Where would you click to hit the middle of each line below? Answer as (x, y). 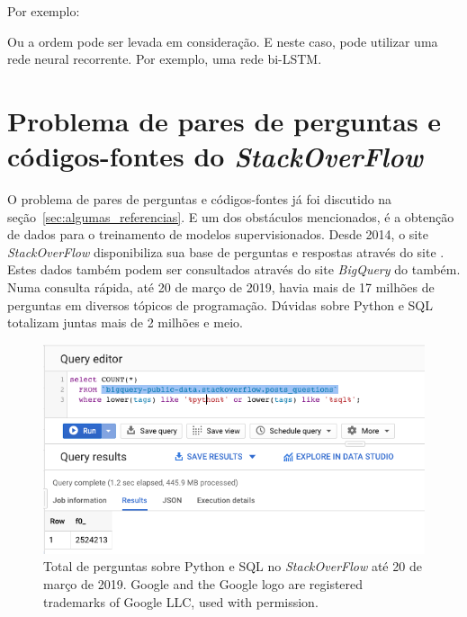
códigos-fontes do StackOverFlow (215, 156)
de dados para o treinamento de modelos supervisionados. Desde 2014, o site (218, 234)
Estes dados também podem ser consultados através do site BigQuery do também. (234, 269)
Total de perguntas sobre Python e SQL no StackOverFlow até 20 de (233, 566)
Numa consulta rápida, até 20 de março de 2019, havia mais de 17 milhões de (221, 287)
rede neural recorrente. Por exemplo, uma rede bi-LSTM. (165, 59)
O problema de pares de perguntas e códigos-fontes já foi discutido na (200, 199)
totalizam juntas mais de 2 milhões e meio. (125, 322)
